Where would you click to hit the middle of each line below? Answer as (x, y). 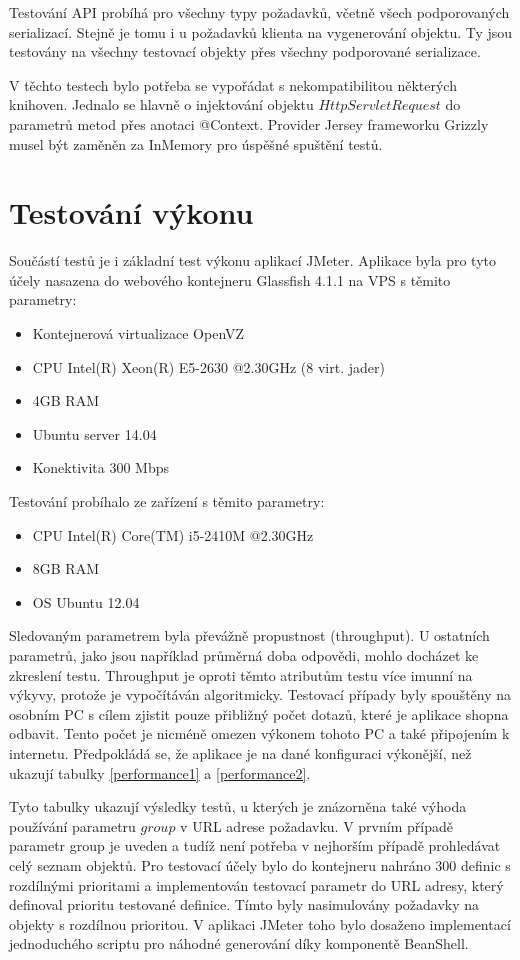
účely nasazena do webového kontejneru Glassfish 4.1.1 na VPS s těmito (230, 279)
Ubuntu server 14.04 (94, 433)
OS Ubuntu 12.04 (86, 601)
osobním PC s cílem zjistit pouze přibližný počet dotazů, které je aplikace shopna (259, 713)
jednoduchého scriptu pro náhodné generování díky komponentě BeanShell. (239, 943)
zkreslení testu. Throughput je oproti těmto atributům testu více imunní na (241, 674)
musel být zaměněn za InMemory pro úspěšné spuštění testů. (196, 143)
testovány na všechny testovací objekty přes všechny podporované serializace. (245, 51)
